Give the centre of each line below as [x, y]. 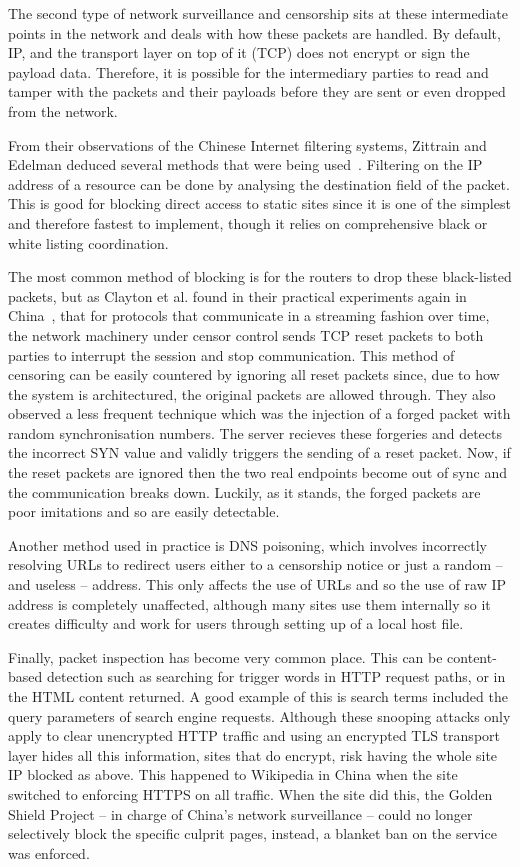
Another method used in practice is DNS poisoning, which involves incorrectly [248, 544]
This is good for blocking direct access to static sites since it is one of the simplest [259, 203]
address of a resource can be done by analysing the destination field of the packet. [259, 183]
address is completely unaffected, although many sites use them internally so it [249, 603]
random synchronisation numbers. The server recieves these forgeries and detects [255, 432]
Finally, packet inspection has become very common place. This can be [225, 656]
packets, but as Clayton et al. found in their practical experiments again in [237, 295]
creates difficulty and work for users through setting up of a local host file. [236, 623]
